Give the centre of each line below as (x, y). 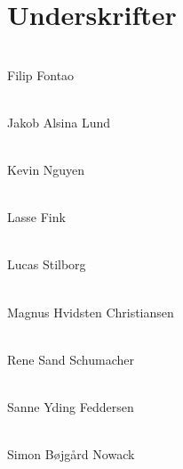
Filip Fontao (41, 74)
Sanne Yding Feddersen (71, 407)
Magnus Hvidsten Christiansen (91, 312)
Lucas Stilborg (47, 264)
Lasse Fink (36, 217)
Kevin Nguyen (46, 170)
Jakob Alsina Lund (59, 122)
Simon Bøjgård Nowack (71, 454)
